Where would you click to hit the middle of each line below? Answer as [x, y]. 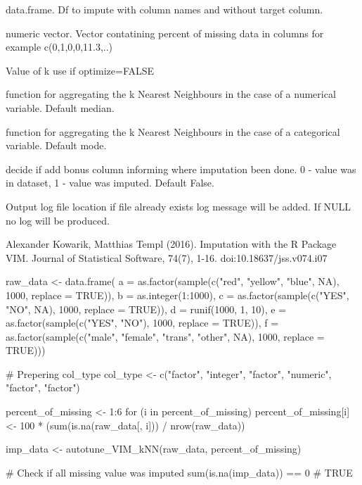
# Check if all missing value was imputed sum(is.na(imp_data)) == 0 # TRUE [179, 472]
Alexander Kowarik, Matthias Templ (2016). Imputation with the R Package [171, 244]
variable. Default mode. [56, 145]
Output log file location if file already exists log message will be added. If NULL [179, 206]
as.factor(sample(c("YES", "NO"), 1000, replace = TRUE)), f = [142, 323]
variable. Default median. [60, 107]
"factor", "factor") [43, 388]
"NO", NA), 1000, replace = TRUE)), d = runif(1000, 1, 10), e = [146, 309]
